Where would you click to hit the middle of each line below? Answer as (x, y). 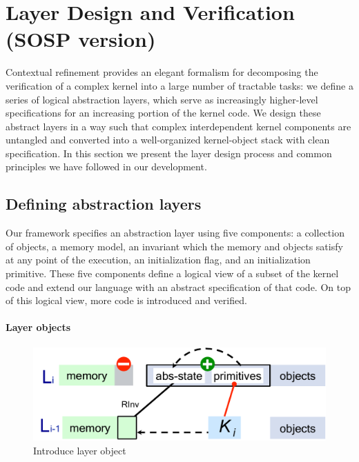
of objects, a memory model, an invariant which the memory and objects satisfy (174, 246)
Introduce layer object (80, 450)
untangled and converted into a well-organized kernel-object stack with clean (168, 140)
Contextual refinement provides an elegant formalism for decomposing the (162, 72)
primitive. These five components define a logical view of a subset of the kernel (172, 273)
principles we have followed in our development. (106, 167)
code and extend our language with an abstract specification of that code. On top (178, 287)
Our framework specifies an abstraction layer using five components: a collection (175, 233)
